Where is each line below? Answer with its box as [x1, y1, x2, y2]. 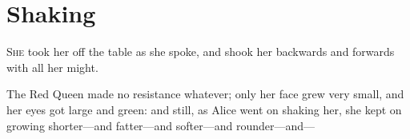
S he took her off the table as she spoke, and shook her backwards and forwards [6, 43, 395, 60]
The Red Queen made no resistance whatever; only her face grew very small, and [6, 85, 404, 102]
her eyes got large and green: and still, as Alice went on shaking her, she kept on [6, 101, 402, 117]
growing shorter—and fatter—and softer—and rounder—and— [6, 117, 316, 133]
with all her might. [6, 58, 98, 75]
